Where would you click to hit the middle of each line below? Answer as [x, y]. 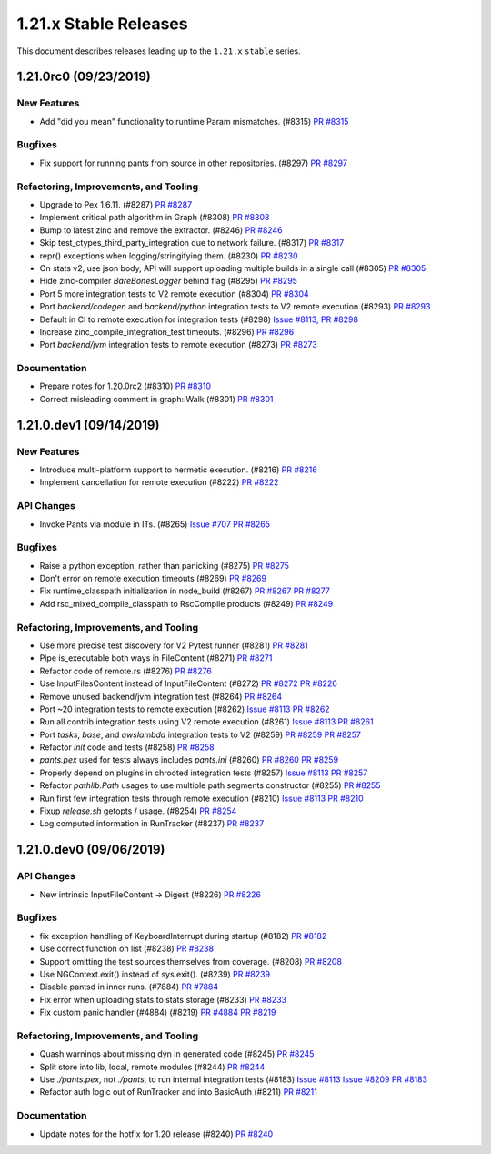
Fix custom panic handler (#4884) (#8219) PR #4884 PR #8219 [158, 1012]
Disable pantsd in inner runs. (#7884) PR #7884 [129, 987]
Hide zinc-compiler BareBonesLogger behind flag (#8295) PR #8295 [168, 281]
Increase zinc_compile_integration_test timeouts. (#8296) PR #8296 [167, 331]
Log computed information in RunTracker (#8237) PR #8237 [152, 824]
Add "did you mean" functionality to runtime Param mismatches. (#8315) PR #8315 [194, 121]
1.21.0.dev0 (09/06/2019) [91, 850]
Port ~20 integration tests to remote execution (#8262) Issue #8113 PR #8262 [185, 709]
